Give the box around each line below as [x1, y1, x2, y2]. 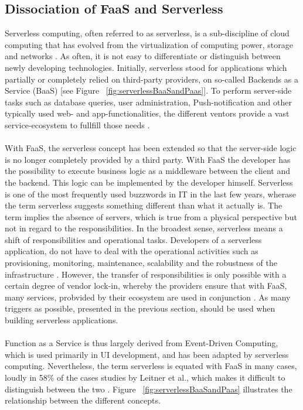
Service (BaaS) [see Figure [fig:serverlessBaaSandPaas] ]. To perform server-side [5, 84, 292, 97]
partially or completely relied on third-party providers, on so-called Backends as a [5, 73, 298, 85]
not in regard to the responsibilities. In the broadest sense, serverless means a [5, 222, 283, 234]
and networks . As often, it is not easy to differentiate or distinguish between [5, 50, 281, 62]
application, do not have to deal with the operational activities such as [5, 245, 258, 257]
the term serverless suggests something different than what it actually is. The [5, 199, 282, 211]
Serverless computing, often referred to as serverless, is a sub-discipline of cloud [5, 27, 290, 39]
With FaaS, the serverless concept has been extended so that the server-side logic [5, 142, 297, 154]
